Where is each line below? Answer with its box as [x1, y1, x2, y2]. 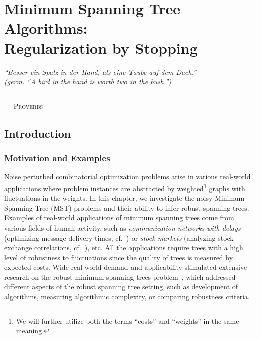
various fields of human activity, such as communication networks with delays [4, 222, 241, 233]
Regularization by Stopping [4, 37, 198, 58]
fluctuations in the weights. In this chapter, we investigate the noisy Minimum [4, 193, 245, 203]
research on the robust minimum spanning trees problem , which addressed [4, 271, 236, 282]
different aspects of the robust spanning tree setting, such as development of [4, 281, 238, 292]
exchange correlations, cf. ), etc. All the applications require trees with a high [4, 242, 243, 253]
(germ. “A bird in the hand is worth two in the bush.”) [4, 76, 172, 87]
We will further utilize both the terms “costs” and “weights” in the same [16, 315, 239, 326]
